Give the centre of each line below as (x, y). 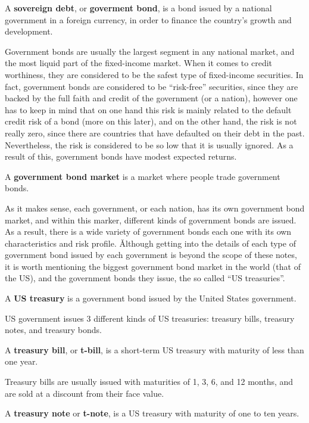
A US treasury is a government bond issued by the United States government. (151, 298)
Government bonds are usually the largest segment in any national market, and (150, 51)
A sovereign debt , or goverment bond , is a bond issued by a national (138, 8)
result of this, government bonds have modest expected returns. (121, 156)
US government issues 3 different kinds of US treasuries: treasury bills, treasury (150, 318)
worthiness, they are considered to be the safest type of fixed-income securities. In (154, 74)
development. (29, 31)
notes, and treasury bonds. (53, 330)
